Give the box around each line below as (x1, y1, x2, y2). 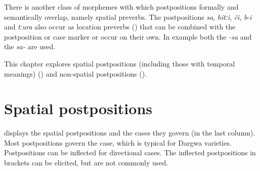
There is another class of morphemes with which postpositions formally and (4, 2, 239, 12)
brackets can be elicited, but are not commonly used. (4, 157, 168, 168)
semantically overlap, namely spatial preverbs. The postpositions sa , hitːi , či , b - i (4, 11, 252, 22)
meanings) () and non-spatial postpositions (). (4, 68, 147, 79)
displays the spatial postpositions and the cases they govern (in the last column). (4, 127, 255, 138)
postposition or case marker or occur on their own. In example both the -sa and (4, 31, 252, 42)
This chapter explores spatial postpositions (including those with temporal (4, 58, 235, 69)
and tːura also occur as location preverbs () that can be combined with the (4, 21, 236, 32)
